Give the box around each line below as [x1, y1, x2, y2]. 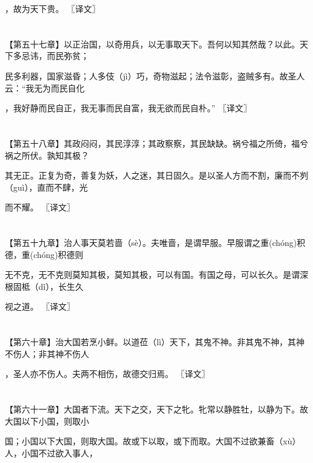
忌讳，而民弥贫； [21, 49, 89, 62]
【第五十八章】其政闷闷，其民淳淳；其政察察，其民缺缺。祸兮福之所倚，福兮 [5, 136, 308, 149]
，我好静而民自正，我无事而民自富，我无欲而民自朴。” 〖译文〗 [5, 102, 252, 114]
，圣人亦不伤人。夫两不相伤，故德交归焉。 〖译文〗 [5, 367, 210, 380]
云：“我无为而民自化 [5, 81, 85, 94]
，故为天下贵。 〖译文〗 [5, 2, 101, 14]
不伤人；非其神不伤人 [5, 347, 89, 360]
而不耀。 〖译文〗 [5, 201, 75, 213]
